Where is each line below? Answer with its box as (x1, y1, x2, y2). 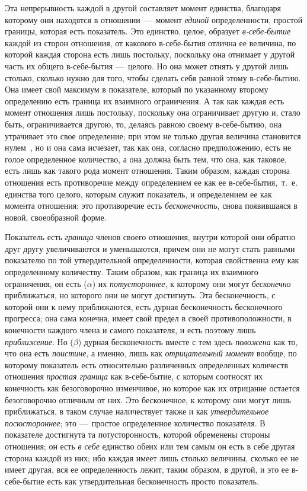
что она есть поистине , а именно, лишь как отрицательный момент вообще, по (5, 347, 297, 359)
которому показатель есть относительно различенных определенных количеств (5, 358, 288, 371)
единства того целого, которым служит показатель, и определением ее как (5, 187, 272, 200)
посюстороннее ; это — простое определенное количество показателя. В (5, 416, 266, 429)
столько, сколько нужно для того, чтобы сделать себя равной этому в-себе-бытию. (5, 71, 301, 84)
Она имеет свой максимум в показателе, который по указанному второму (5, 83, 268, 95)
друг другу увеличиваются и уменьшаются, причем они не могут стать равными (5, 242, 295, 254)
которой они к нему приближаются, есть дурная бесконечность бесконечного (5, 300, 283, 313)
